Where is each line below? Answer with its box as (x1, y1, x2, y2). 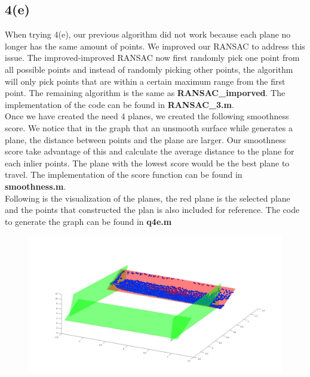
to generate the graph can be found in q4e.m (5, 215, 172, 227)
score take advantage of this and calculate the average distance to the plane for (5, 145, 294, 157)
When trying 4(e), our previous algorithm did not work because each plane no (5, 28, 291, 41)
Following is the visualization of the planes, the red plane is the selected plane (5, 191, 290, 204)
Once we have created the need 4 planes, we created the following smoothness (5, 110, 289, 122)
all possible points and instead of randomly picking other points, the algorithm (5, 63, 293, 75)
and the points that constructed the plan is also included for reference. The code (5, 203, 300, 216)
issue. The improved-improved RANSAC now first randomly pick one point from (5, 51, 300, 64)
